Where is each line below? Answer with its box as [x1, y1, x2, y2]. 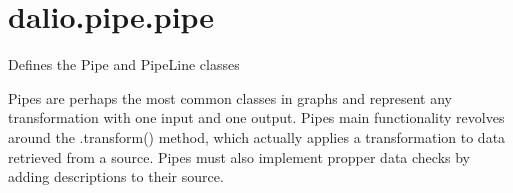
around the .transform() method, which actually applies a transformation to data [8, 126, 506, 147]
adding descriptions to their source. [8, 166, 224, 187]
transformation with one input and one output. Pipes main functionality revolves [8, 107, 505, 128]
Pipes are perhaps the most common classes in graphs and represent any [8, 87, 452, 108]
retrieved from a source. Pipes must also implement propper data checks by [8, 146, 470, 167]
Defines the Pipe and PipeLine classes [8, 54, 240, 75]
